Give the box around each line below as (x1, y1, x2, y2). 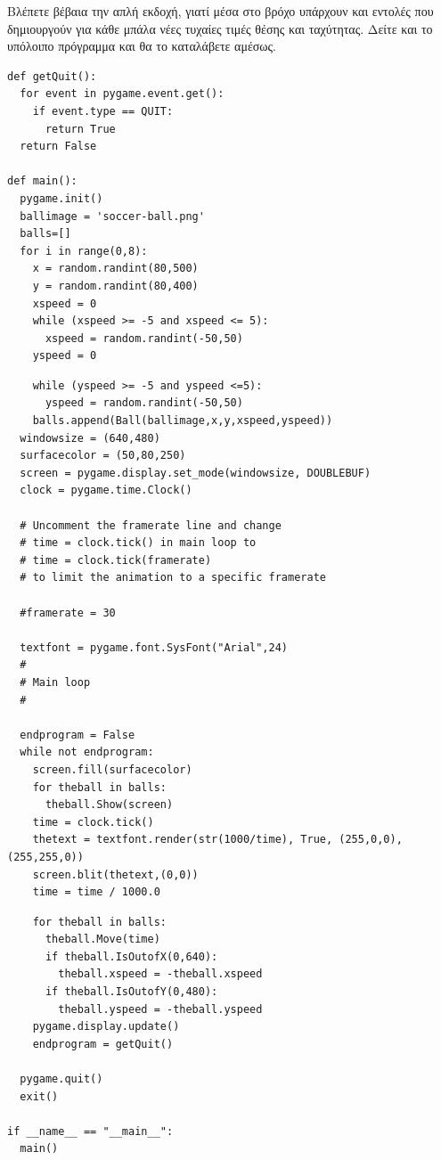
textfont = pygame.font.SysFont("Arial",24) (20, 641, 288, 654)
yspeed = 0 (32, 349, 97, 363)
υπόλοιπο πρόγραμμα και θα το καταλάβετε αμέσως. (7, 37, 276, 55)
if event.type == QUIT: (32, 104, 174, 118)
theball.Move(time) (45, 933, 160, 946)
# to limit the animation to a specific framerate (20, 571, 326, 584)
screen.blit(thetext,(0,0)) (32, 868, 199, 881)
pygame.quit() (20, 1073, 103, 1086)
